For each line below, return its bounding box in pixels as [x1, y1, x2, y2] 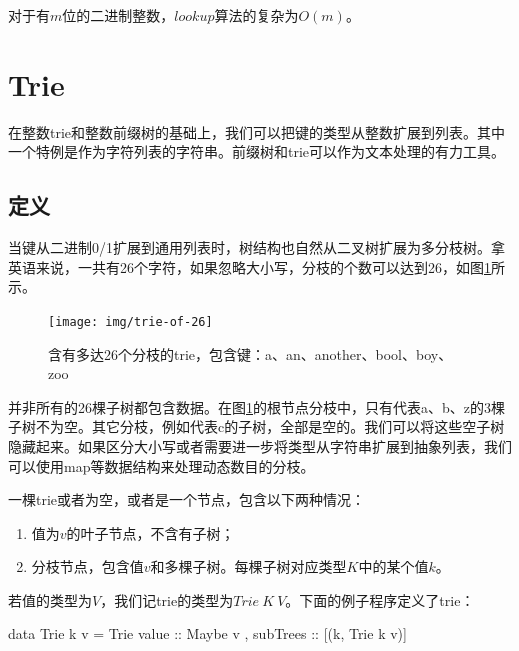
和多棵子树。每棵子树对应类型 [150, 556, 347, 577]
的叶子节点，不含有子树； [66, 522, 235, 543]
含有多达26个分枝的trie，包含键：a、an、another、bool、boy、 [48, 343, 453, 364]
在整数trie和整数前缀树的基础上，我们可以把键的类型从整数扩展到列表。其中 [8, 121, 506, 142]
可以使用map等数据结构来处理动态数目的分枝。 [8, 455, 315, 476]
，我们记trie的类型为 [100, 589, 234, 610]
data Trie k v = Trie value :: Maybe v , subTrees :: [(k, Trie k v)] [8, 623, 407, 644]
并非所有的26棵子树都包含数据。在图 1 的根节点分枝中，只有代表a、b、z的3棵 [8, 396, 505, 417]
